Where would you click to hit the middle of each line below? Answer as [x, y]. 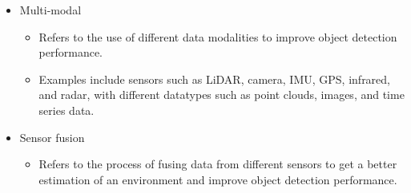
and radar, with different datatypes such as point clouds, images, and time [222, 95]
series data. [66, 110]
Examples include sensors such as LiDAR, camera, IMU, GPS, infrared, [215, 79]
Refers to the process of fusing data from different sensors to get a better [218, 164]
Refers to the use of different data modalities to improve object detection [218, 36]
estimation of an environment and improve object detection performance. [218, 179]
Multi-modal [50, 10]
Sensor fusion [52, 137]
